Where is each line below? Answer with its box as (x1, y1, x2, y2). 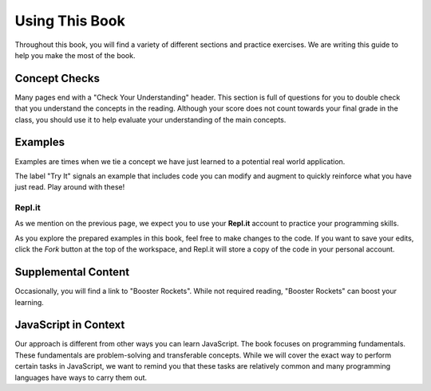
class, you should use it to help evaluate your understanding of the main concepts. (14, 115, 287, 124)
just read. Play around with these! (14, 182, 125, 192)
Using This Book (14, 12, 125, 29)
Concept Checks (14, 72, 100, 85)
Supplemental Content (14, 265, 130, 279)
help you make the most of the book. (14, 50, 136, 60)
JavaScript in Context (14, 319, 125, 332)
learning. (14, 297, 44, 307)
